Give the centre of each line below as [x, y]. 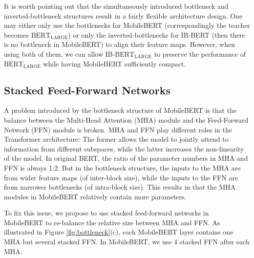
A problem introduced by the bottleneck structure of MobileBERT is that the [120, 110]
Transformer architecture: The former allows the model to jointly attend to [116, 139]
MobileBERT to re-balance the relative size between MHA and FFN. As [112, 222]
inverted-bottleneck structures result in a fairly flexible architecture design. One [123, 15]
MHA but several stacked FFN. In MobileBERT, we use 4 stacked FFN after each [127, 242]
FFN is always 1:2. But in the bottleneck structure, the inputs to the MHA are [122, 167]
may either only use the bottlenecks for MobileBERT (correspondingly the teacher [127, 25]
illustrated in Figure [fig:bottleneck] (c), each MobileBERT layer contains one [119, 232]
